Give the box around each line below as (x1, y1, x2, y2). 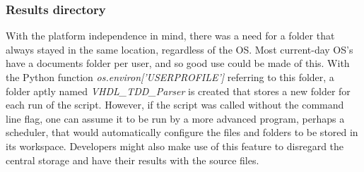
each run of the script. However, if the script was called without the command (6, 97, 344, 112)
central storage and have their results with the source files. (6, 152, 259, 167)
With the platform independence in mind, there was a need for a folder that (6, 28, 335, 43)
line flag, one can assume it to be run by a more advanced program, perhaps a (6, 111, 345, 125)
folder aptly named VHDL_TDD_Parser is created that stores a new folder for (6, 83, 351, 98)
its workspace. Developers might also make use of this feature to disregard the (6, 138, 344, 153)
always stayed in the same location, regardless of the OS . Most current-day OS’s (6, 42, 353, 56)
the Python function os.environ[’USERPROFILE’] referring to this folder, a (6, 70, 334, 84)
